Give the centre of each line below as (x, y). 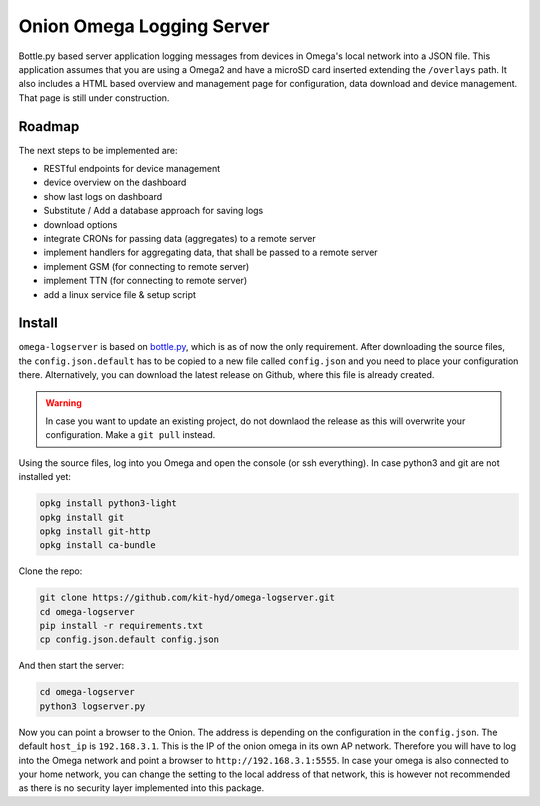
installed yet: (45, 477)
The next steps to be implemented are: (98, 150)
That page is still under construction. (94, 97)
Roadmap (49, 126)
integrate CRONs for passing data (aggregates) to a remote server (180, 238)
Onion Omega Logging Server (144, 26)
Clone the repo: (50, 571)
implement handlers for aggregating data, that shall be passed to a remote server (211, 252)
